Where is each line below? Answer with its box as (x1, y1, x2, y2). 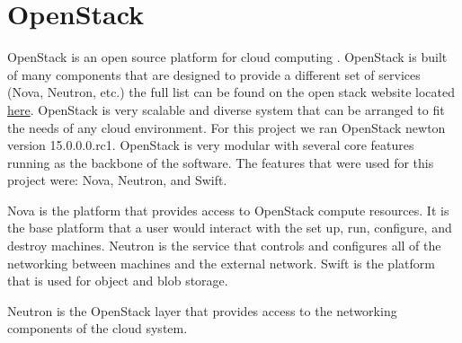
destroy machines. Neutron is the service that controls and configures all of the (7, 236, 441, 255)
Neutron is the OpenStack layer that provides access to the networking (7, 301, 397, 320)
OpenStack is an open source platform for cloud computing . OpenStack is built (7, 48, 448, 66)
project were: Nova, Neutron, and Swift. (7, 171, 227, 189)
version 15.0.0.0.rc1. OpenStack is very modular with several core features (7, 136, 414, 154)
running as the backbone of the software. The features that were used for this (7, 153, 434, 171)
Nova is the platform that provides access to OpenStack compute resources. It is (7, 200, 449, 219)
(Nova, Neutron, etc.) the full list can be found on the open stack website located (7, 83, 456, 101)
